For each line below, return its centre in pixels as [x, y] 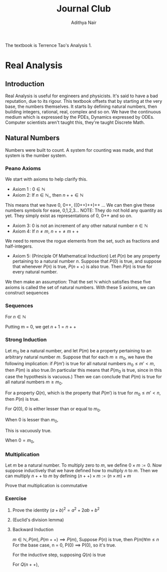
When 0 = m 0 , [20, 441]
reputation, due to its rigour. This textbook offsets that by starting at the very [84, 101]
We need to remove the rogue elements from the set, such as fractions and [82, 241]
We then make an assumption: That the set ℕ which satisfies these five [78, 282]
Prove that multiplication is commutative [46, 486]
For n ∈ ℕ [16, 317]
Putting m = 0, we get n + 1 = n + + [41, 327]
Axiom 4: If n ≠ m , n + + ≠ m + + [46, 231]
